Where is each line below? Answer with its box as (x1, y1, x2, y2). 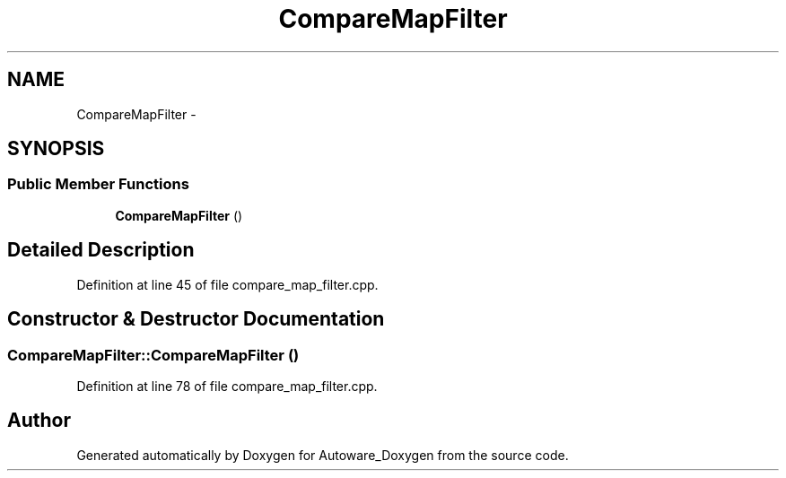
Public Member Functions (7, 175, 189, 194)
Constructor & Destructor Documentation (7, 308, 385, 331)
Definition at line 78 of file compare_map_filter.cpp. (76, 378, 378, 394)
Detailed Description (7, 239, 195, 262)
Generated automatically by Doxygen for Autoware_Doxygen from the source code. (76, 447, 569, 463)
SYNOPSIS (7, 137, 105, 161)
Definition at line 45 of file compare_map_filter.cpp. (76, 276, 379, 292)
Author (7, 409, 71, 432)
